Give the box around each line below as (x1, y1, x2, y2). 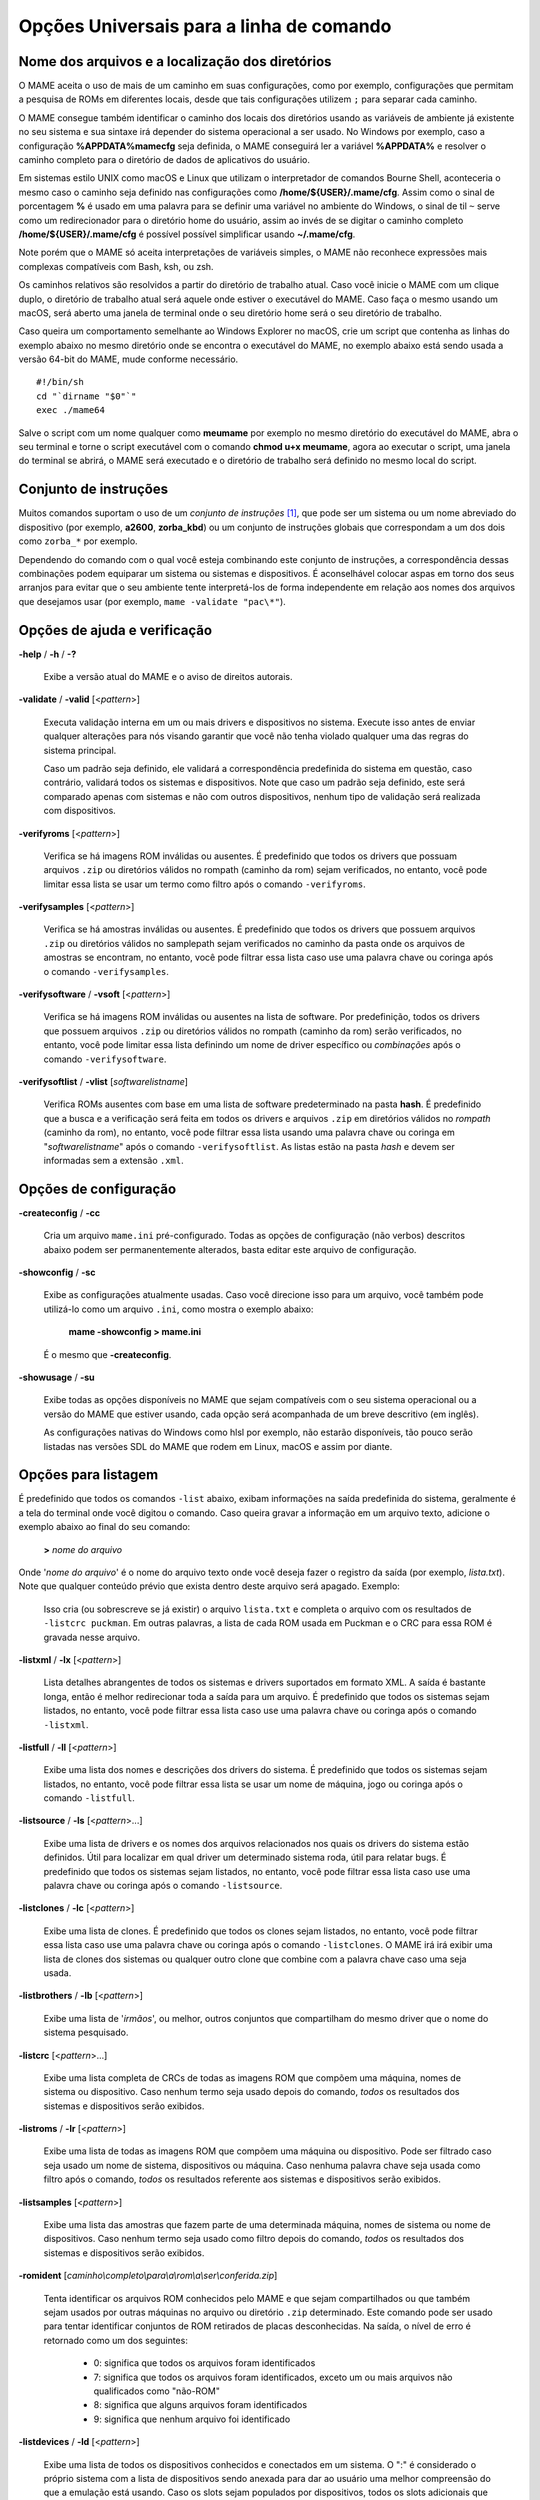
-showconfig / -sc (18, 1266, 96, 1278)
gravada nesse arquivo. (43, 1631, 141, 1643)
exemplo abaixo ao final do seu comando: (18, 1521, 191, 1533)
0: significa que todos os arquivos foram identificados (93, 2357, 316, 2369)
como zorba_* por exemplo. (18, 535, 139, 547)
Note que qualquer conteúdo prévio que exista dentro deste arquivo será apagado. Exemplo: (18, 1580, 400, 1592)
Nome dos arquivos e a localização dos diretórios (18, 53, 332, 70)
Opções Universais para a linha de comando (18, 15, 392, 37)
